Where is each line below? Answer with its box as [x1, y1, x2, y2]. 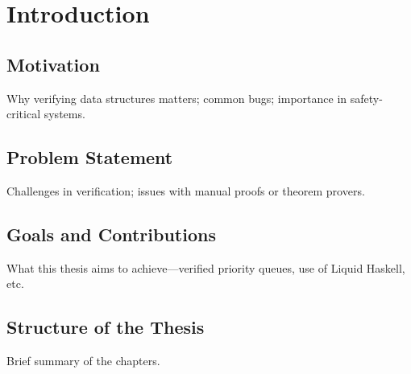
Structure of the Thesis [6, 314, 205, 339]
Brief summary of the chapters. [6, 352, 160, 369]
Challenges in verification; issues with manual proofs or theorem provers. [6, 182, 365, 199]
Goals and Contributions [6, 221, 216, 246]
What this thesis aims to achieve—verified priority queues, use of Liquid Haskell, [6, 259, 405, 276]
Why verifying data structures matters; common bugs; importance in [6, 89, 347, 106]
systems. [44, 105, 85, 122]
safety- [350, 89, 383, 106]
